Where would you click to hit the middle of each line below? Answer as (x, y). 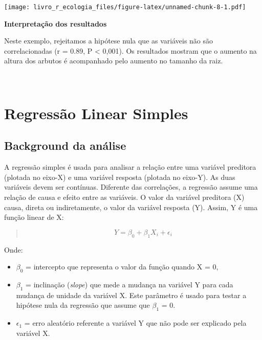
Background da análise (65, 145)
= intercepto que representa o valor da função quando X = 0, (122, 267)
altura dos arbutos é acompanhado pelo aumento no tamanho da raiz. (114, 61)
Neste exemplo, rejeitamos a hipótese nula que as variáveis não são (109, 41)
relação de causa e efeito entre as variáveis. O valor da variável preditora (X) (124, 197)
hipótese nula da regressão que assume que (83, 305)
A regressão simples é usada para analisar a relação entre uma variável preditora (130, 167)
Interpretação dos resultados (56, 23)
